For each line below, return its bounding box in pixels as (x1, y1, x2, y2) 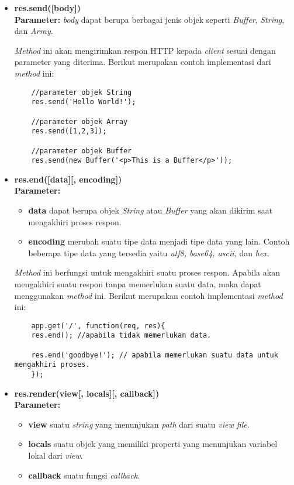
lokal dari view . (28, 449, 83, 462)
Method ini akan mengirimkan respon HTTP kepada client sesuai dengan (14, 44, 276, 56)
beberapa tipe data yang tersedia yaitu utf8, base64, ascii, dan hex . (28, 246, 269, 259)
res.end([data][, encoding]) (14, 173, 122, 185)
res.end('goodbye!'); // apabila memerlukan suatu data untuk (31, 350, 278, 359)
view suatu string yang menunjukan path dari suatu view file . (28, 418, 250, 430)
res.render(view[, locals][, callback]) (14, 387, 160, 399)
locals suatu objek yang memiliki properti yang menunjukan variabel (28, 438, 278, 450)
